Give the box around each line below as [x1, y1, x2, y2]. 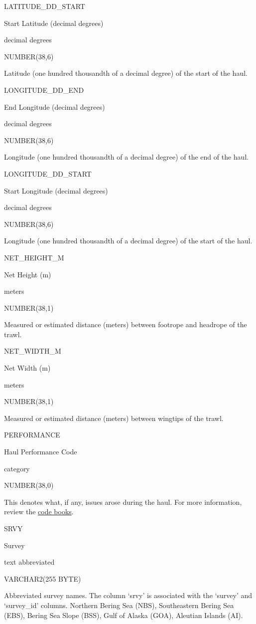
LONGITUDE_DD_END [4, 84, 84, 95]
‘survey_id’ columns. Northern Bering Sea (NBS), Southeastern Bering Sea [4, 600, 234, 610]
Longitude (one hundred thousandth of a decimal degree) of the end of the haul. [4, 152, 249, 162]
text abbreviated [4, 557, 55, 567]
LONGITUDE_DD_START [4, 168, 92, 179]
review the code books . [4, 506, 74, 517]
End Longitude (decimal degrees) [4, 101, 105, 112]
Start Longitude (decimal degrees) [4, 185, 108, 196]
